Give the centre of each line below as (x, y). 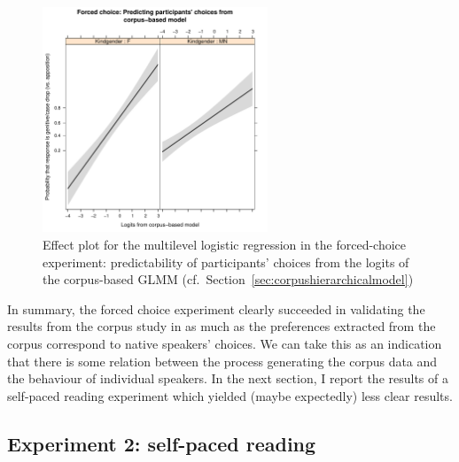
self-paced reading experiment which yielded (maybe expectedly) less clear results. (230, 395)
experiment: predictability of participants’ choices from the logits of (226, 262)
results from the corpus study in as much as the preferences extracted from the (222, 326)
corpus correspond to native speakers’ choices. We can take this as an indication (225, 343)
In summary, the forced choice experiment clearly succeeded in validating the (216, 308)
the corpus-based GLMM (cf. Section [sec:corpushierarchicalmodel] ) (228, 279)
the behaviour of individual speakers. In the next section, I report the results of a (228, 378)
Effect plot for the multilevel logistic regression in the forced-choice (225, 244)
